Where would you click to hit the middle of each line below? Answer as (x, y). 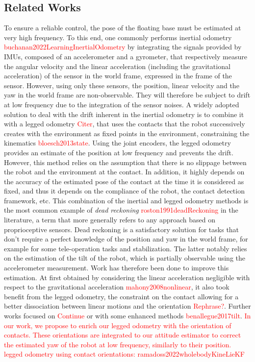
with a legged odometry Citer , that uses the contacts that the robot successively (125, 124)
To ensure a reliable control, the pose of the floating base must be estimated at (123, 28)
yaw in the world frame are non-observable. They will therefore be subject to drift (127, 95)
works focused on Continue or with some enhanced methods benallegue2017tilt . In (127, 316)
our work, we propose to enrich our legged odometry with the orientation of (118, 325)
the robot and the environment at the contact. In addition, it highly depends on (124, 172)
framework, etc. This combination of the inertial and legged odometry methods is (126, 200)
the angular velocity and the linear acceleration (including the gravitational (117, 66)
